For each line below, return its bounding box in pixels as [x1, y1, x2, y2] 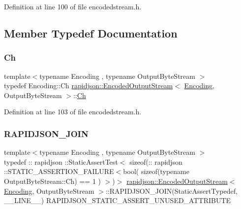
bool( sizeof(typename [123, 166, 189, 176]
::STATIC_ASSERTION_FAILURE [4, 166, 114, 176]
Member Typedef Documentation [4, 25, 178, 40]
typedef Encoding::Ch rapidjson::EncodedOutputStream [4, 80, 173, 91]
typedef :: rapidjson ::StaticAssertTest [4, 156, 118, 167]
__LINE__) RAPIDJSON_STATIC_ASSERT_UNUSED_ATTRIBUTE [4, 195, 231, 206]
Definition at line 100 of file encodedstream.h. [4, 1, 142, 11]
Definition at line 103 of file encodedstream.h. [4, 106, 142, 117]
